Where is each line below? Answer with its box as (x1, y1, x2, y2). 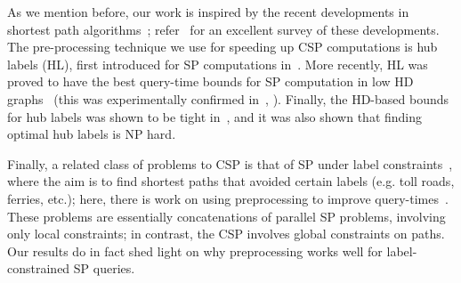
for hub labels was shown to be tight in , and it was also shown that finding (7, 107, 423, 125)
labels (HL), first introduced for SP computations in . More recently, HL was (7, 54, 428, 73)
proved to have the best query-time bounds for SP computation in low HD (7, 72, 414, 91)
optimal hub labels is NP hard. (7, 125, 176, 143)
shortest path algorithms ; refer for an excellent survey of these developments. (7, 20, 440, 38)
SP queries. (73, 259, 135, 278)
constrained (7, 259, 70, 278)
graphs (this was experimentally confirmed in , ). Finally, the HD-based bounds (7, 89, 449, 108)
